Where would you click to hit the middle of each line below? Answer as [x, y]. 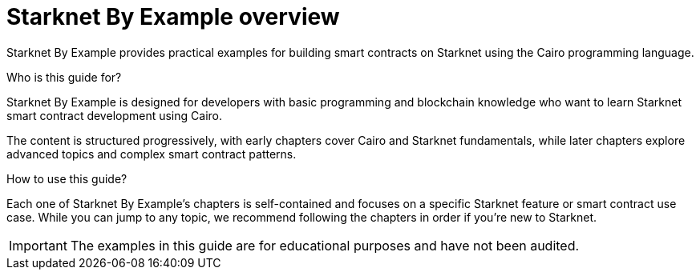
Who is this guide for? [64, 77]
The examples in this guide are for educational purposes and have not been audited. [325, 245]
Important [38, 245]
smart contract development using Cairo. [115, 115]
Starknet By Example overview [173, 17]
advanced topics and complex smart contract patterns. [152, 154]
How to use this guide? [67, 178]
